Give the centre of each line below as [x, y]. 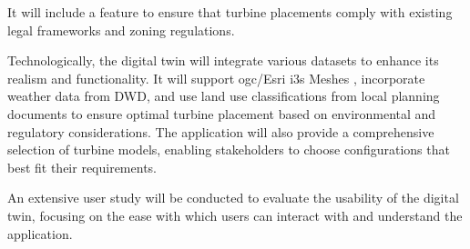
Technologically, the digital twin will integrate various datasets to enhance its [223, 60]
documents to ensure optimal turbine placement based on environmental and [222, 113]
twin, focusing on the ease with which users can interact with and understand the [235, 215]
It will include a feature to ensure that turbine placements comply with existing [230, 12]
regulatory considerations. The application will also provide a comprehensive [221, 131]
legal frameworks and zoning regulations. [121, 30]
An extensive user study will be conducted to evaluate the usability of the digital [233, 198]
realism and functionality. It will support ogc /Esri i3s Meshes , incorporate [216, 78]
